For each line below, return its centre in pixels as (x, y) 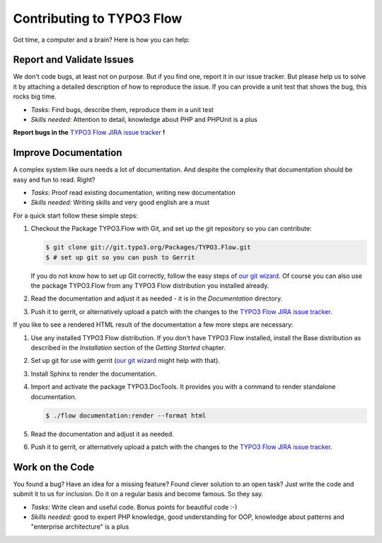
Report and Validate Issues (74, 60)
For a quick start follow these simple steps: (75, 215)
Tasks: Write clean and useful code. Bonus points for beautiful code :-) (134, 507)
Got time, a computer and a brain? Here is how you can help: (102, 40)
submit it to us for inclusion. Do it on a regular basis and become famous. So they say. (138, 494)
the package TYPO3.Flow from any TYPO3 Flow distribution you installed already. (150, 286)
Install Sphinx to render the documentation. (94, 374)
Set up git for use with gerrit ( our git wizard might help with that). (126, 361)
